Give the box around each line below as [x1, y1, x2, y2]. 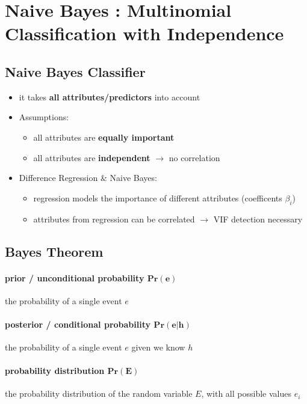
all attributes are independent [33, 151, 150, 164]
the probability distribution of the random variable [5, 387, 193, 400]
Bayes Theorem [5, 242, 104, 260]
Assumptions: [19, 111, 69, 123]
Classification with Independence [5, 21, 284, 46]
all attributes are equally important [33, 130, 175, 143]
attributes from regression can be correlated [33, 212, 195, 225]
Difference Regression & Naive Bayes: [19, 171, 157, 184]
